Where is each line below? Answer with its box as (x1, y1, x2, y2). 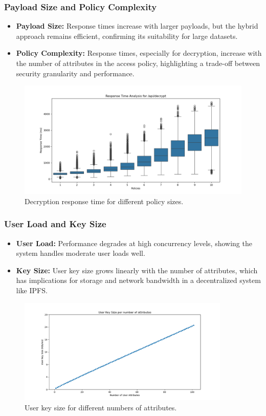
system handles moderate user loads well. (16, 248, 145, 258)
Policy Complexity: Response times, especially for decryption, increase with (16, 48, 262, 58)
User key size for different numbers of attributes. (25, 402, 177, 412)
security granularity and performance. (16, 68, 135, 78)
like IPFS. (16, 284, 48, 295)
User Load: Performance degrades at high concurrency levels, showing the (16, 237, 252, 248)
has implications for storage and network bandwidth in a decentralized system (16, 275, 261, 286)
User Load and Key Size (4, 217, 106, 230)
